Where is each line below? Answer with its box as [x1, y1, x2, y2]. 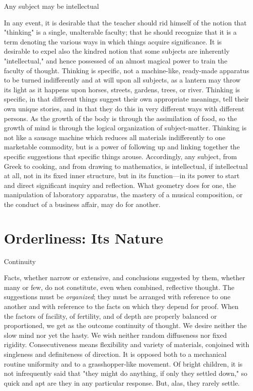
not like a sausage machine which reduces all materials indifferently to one [4, 132, 226, 142]
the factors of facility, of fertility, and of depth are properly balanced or [4, 310, 217, 321]
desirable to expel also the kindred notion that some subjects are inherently [4, 46, 230, 56]
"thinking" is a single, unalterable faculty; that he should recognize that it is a [4, 27, 237, 37]
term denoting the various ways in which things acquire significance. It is [4, 36, 222, 46]
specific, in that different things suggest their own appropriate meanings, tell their [4, 94, 249, 104]
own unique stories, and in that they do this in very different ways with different [4, 103, 245, 113]
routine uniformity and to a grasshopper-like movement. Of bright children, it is [4, 358, 243, 369]
